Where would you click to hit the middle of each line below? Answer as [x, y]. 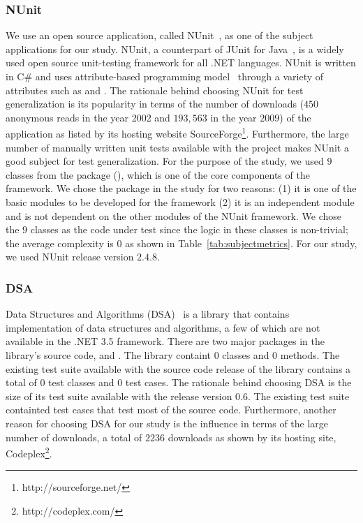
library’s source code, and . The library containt [108, 354]
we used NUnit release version [70, 257]
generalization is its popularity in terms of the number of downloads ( [155, 104]
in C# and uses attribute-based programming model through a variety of [165, 76]
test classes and [81, 382]
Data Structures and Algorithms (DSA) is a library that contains [148, 314]
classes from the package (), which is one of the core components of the [158, 174]
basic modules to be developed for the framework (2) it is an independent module [180, 202]
